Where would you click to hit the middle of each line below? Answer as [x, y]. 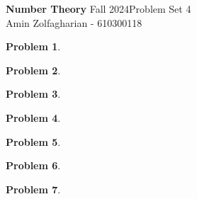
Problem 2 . [33, 70]
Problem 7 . [33, 189]
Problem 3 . [33, 94]
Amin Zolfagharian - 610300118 [74, 22]
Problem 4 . [33, 117]
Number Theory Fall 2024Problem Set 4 [98, 8]
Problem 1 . [33, 46]
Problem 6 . [33, 165]
